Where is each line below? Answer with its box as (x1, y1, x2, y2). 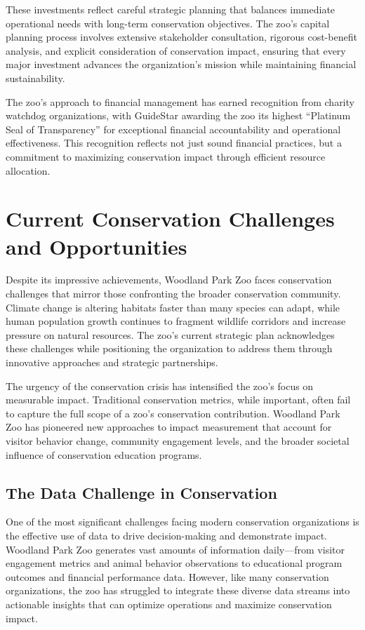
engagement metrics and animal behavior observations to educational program (6, 556, 343, 570)
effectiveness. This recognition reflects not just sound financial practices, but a (6, 135, 342, 150)
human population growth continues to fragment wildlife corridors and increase (6, 314, 346, 328)
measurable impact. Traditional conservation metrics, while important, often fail (6, 392, 351, 407)
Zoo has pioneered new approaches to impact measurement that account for (6, 420, 332, 434)
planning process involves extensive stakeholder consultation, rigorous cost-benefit (6, 29, 357, 44)
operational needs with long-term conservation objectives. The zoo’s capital (6, 15, 330, 30)
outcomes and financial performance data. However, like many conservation (6, 569, 329, 584)
